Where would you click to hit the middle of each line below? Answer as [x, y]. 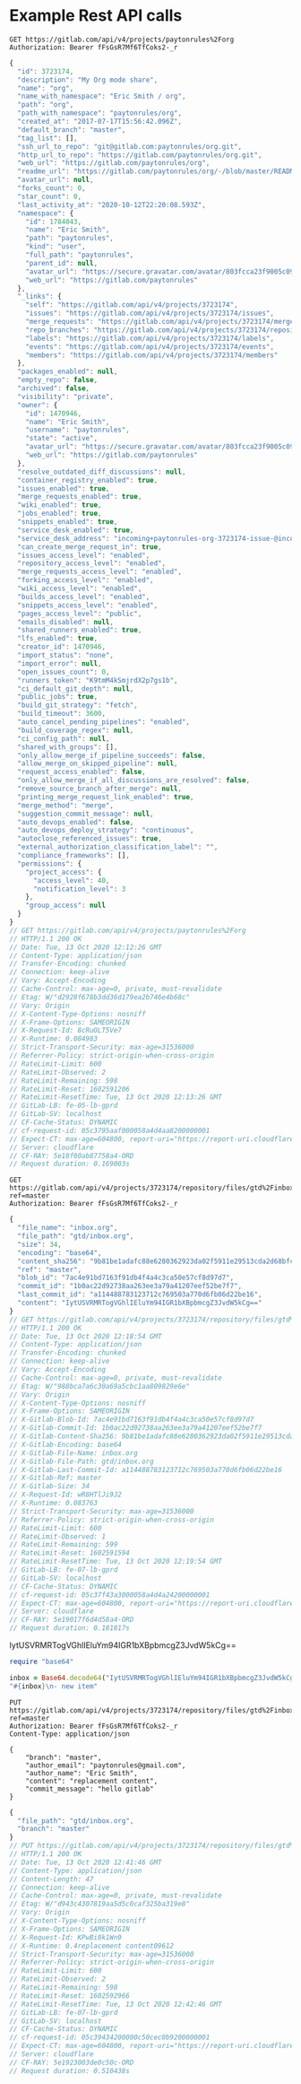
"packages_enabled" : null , [68, 372]
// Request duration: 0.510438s [69, 2071]
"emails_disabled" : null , [66, 622]
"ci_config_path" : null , [64, 738]
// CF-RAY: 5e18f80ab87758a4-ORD [72, 1155]
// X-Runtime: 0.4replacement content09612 [92, 1946]
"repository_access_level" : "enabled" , [92, 563]
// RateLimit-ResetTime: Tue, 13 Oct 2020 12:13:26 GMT [116, 1097]
